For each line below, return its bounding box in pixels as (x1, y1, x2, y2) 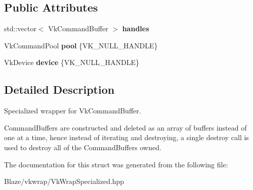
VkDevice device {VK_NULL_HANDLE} (4, 57, 140, 68)
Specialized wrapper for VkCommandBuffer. (4, 105, 141, 116)
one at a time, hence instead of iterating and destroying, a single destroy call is (4, 132, 249, 143)
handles (122, 23, 149, 34)
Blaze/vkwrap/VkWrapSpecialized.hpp (4, 176, 124, 186)
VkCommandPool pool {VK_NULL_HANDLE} (4, 40, 158, 50)
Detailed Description (4, 82, 115, 97)
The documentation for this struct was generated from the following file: (4, 159, 228, 169)
